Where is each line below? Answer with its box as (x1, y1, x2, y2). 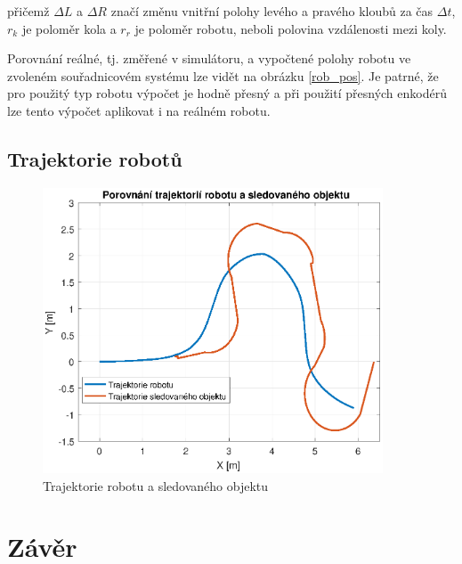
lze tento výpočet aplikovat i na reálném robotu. (7, 101, 271, 119)
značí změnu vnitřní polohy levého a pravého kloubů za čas (110, 2, 434, 20)
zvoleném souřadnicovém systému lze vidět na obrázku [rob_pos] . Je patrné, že (7, 66, 439, 85)
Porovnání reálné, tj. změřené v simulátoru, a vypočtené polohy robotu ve (7, 49, 411, 68)
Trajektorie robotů (7, 144, 182, 172)
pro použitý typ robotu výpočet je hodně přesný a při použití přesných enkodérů (7, 84, 447, 102)
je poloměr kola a (21, 19, 117, 37)
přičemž (7, 2, 50, 20)
